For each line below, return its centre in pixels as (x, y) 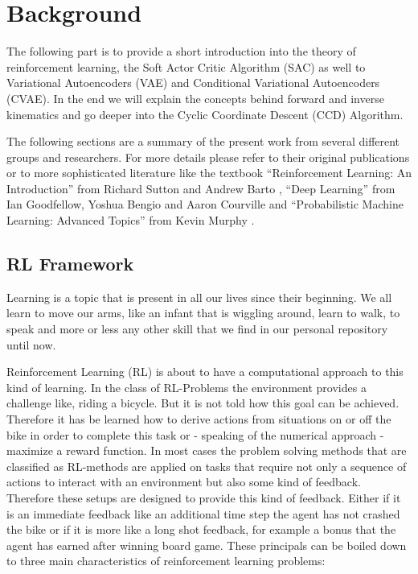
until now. (31, 344)
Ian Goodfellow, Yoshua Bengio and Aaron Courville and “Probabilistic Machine (205, 204)
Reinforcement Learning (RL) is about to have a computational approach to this (205, 372)
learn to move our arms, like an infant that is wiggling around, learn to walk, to (203, 313)
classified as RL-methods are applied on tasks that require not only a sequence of (207, 466)
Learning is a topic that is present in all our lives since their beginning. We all (199, 297)
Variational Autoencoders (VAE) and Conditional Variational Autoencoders (193, 83)
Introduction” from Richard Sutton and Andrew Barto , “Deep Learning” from (201, 188)
